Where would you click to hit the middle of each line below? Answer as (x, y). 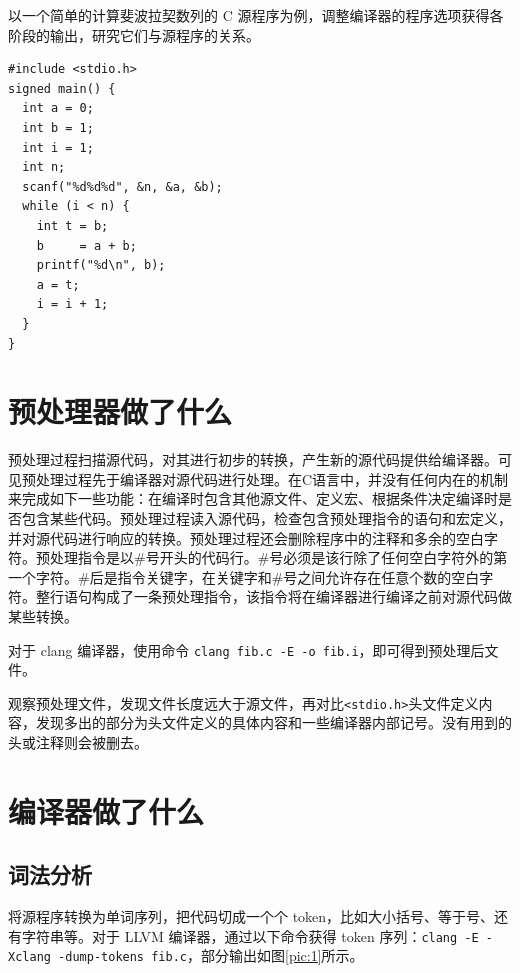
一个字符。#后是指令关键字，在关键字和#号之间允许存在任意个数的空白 (244, 576)
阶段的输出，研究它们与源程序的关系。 (134, 34)
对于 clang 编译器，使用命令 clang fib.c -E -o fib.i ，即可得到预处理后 (246, 649)
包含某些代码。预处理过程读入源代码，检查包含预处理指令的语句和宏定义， (266, 518)
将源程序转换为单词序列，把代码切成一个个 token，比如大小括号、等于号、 (251, 916)
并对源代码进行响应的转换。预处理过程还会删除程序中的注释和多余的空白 (246, 537)
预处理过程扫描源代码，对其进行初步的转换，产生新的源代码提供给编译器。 (253, 459)
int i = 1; (58, 147)
